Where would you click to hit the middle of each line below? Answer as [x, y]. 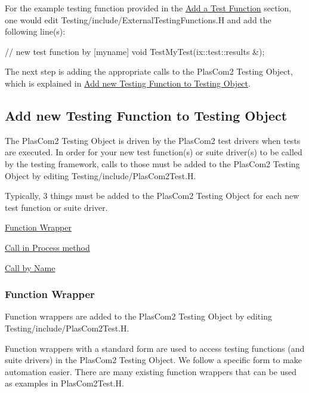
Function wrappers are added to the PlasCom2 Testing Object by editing [138, 316]
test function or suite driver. [56, 207]
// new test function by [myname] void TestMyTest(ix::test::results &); [135, 51]
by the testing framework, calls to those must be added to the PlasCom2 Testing [152, 163]
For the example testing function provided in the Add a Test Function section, [148, 8]
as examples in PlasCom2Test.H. [64, 383]
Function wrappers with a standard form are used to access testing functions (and [155, 348]
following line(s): [35, 31]
